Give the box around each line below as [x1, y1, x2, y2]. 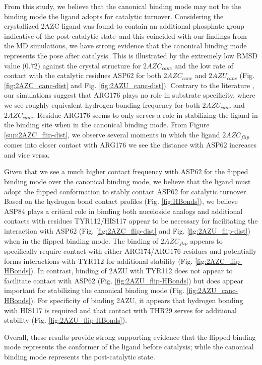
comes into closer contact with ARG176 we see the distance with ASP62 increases [4, 139, 257, 150]
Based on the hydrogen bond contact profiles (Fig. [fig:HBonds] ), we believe [4, 196, 238, 206]
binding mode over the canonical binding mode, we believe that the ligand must [4, 176, 251, 186]
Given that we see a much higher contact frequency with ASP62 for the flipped [4, 166, 248, 177]
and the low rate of [174, 60, 233, 70]
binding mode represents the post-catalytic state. [4, 351, 155, 361]
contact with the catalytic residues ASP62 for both [4, 70, 161, 81]
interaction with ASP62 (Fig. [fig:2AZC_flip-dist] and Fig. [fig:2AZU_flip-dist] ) [4, 225, 250, 236]
